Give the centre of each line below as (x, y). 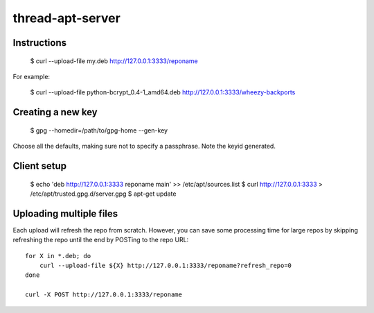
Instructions (40, 43)
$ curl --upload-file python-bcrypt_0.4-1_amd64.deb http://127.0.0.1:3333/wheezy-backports (163, 92)
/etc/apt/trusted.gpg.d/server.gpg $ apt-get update (103, 194)
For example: (32, 76)
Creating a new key (55, 112)
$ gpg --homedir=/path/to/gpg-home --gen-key (99, 130)
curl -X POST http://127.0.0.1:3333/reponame (104, 295)
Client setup (40, 166)
